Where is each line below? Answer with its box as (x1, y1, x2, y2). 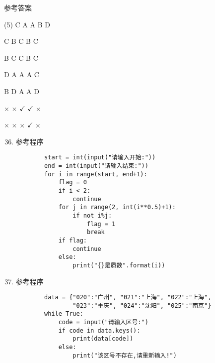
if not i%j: (72, 212, 112, 219)
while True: (44, 310, 83, 318)
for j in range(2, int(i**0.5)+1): (58, 204, 176, 211)
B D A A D (4, 86, 39, 96)
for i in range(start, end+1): (44, 170, 147, 178)
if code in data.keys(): (58, 327, 141, 334)
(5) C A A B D (4, 19, 50, 29)
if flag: (58, 237, 87, 244)
